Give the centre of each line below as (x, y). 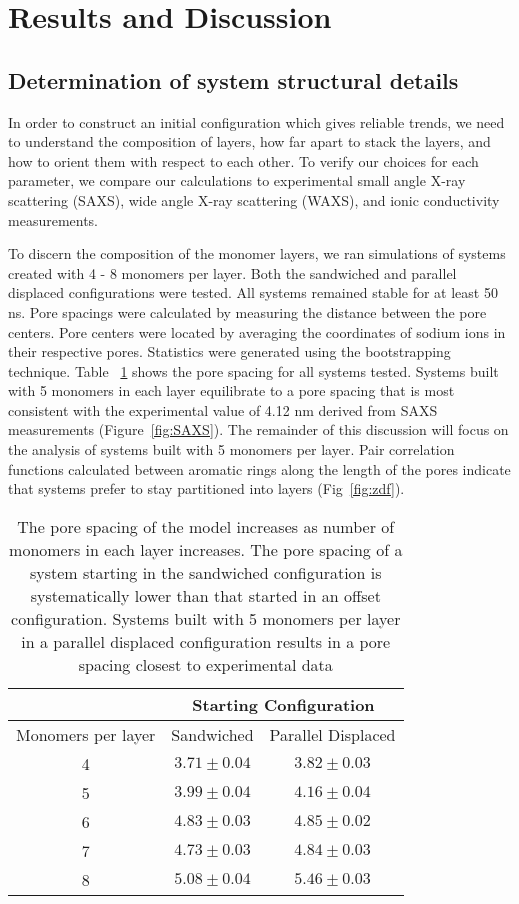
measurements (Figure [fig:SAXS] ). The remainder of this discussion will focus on (258, 429)
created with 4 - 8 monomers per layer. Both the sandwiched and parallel (232, 272)
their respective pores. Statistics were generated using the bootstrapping (229, 351)
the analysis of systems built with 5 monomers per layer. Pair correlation (231, 449)
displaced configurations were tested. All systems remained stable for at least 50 (253, 292)
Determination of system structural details (233, 79)
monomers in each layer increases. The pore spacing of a (206, 549)
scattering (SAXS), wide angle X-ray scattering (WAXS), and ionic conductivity (254, 199)
